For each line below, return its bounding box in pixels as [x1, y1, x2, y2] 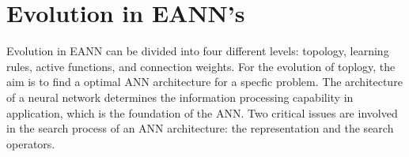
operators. [6, 135, 55, 151]
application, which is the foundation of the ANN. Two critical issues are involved [6, 104, 398, 121]
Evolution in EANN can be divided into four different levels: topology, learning [6, 43, 389, 59]
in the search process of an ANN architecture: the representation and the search [6, 120, 394, 136]
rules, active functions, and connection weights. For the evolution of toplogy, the [6, 58, 396, 74]
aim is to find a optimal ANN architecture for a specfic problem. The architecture [6, 73, 403, 90]
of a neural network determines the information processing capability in [6, 88, 354, 105]
